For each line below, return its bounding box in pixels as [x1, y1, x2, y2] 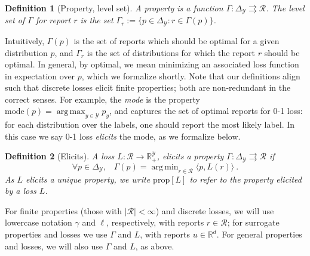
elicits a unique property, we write [25, 172, 151, 185]
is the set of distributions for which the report [87, 46, 255, 58]
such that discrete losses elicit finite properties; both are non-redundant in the [5, 81, 291, 94]
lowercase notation [5, 216, 72, 229]
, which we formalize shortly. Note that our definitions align [81, 69, 300, 82]
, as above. [135, 239, 174, 252]
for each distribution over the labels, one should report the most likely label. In [5, 118, 295, 131]
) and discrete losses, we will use [155, 204, 274, 217]
